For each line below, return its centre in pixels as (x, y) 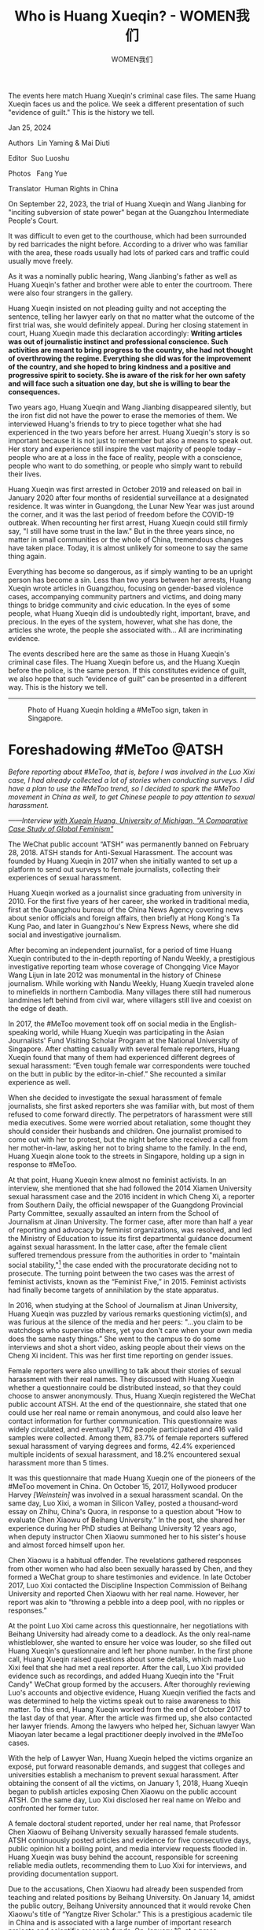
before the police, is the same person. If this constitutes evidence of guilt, (127, 670)
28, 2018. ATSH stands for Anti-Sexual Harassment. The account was (121, 852)
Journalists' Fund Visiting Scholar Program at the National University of (123, 1040)
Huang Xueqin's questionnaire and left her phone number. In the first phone (130, 1650)
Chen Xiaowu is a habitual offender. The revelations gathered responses (125, 1560)
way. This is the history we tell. (58, 687)
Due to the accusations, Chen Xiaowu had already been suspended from (126, 1889)
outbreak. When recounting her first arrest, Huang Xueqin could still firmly (128, 522)
